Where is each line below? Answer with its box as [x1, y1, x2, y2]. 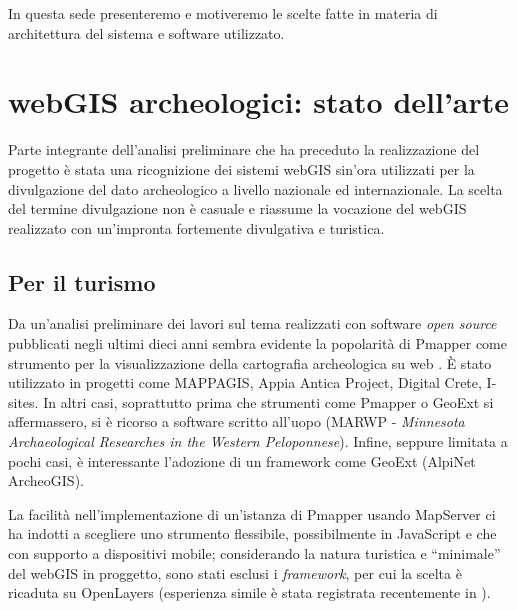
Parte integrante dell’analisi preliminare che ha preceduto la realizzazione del [8, 139, 480, 160]
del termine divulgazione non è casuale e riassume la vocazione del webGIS [8, 198, 467, 219]
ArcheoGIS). [8, 470, 84, 491]
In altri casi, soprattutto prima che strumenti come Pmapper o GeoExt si [43, 391, 494, 412]
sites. [8, 391, 39, 412]
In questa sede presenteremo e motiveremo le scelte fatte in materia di [8, 3, 438, 23]
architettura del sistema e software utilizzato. [8, 22, 285, 43]
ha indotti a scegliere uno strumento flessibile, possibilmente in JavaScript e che [8, 523, 497, 544]
